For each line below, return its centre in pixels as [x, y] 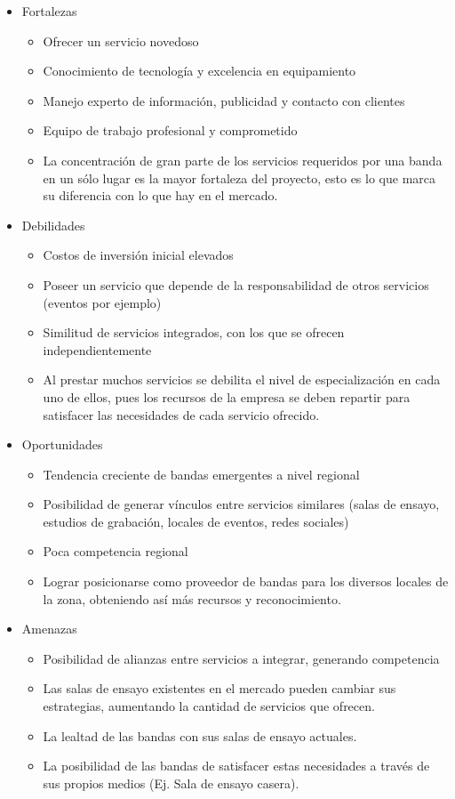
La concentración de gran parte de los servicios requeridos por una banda [243, 160]
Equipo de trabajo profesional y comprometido [170, 130]
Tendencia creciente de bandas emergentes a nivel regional [201, 474]
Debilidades [53, 225]
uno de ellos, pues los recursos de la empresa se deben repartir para [227, 396]
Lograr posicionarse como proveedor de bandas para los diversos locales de [246, 581]
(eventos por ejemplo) [102, 302]
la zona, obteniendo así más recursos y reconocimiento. [192, 598]
